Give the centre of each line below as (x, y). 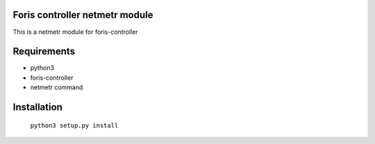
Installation (37, 107)
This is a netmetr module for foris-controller (75, 32)
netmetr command (57, 87)
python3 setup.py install (74, 125)
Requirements (44, 52)
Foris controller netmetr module (83, 15)
